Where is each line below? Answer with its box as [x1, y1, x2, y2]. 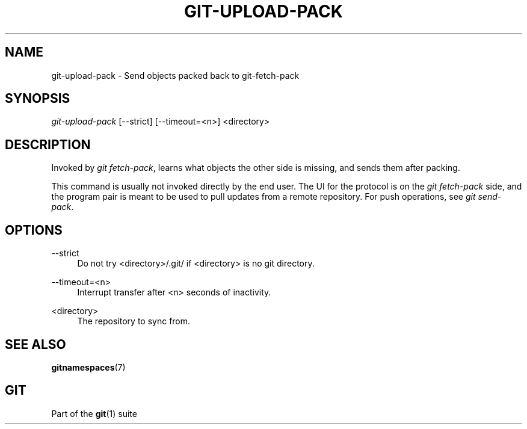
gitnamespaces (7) [51, 362, 126, 372]
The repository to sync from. [77, 316, 191, 327]
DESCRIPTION [5, 137, 91, 152]
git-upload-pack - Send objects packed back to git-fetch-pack [51, 70, 300, 81]
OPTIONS [5, 222, 63, 238]
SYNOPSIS [5, 91, 70, 106]
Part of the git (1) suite [51, 408, 137, 419]
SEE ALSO [5, 336, 66, 352]
